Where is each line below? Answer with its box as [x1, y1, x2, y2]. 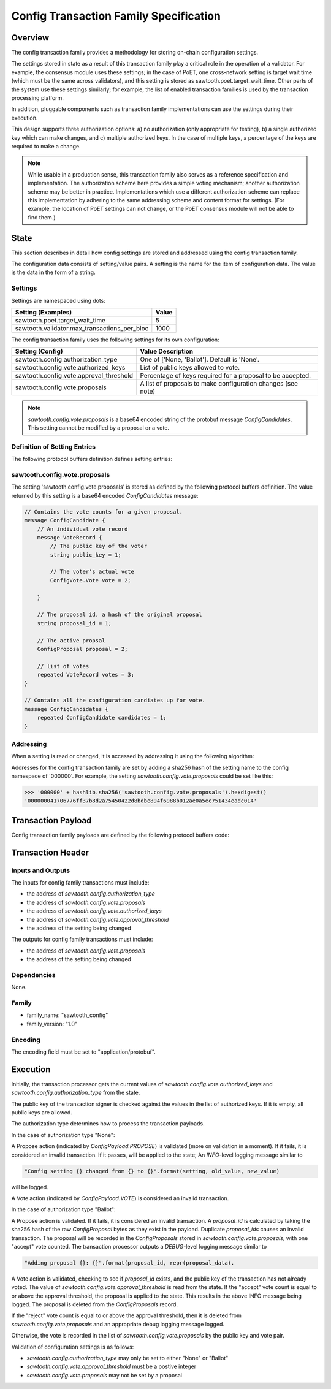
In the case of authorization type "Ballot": [11, 1206, 116, 1213]
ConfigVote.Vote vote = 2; [50, 577, 131, 584]
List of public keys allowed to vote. [140, 363, 240, 372]
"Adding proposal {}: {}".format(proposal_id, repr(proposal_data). [24, 1259, 235, 1266]
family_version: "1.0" [26, 1020, 78, 1027]
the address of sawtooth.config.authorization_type [26, 890, 156, 897]
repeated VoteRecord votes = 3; [37, 671, 135, 679]
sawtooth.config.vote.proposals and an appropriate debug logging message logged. [11, 1320, 225, 1328]
